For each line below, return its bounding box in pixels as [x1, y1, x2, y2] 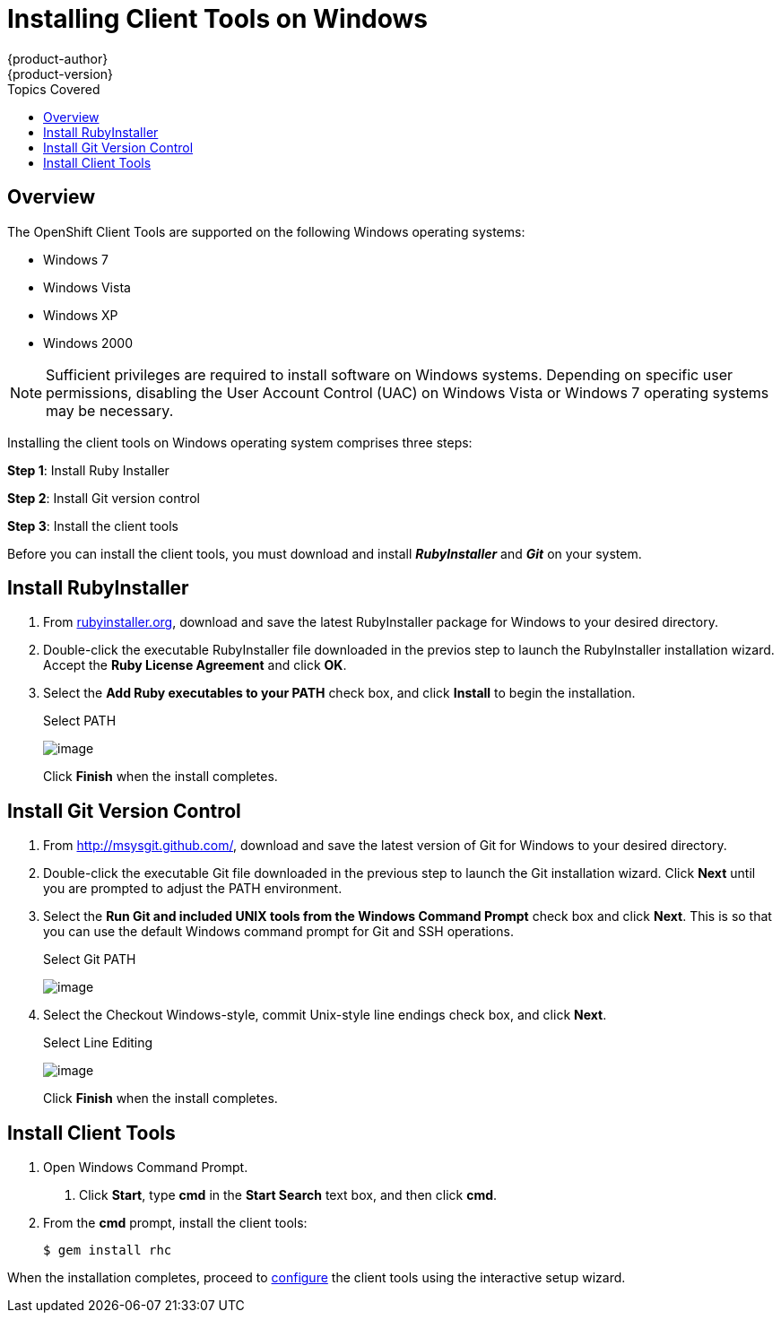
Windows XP [43, 307, 118, 323]
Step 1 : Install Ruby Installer [7, 462, 169, 478]
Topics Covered [7, 81, 100, 97]
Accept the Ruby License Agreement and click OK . [43, 657, 347, 673]
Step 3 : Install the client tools [7, 517, 179, 534]
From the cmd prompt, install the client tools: [43, 1215, 308, 1231]
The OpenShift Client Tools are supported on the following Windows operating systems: [7, 223, 525, 239]
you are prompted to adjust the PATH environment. [43, 881, 343, 897]
